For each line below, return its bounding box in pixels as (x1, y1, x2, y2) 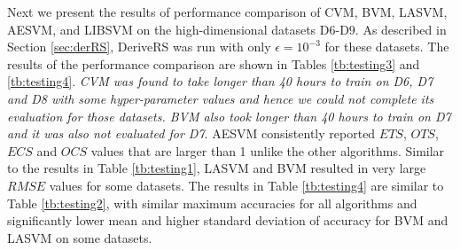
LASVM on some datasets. (7, 228, 152, 246)
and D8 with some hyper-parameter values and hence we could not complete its (7, 89, 434, 107)
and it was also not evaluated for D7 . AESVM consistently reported (7, 124, 376, 143)
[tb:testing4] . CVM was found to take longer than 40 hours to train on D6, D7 (7, 72, 433, 90)
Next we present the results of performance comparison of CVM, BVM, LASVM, (7, 3, 448, 20)
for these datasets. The (324, 37, 449, 56)
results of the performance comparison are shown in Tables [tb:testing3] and (7, 54, 420, 73)
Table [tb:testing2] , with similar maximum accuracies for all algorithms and (7, 193, 417, 212)
